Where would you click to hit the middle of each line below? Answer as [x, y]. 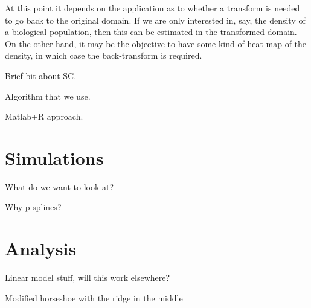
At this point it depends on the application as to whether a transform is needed [152, 8]
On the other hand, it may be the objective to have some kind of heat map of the [156, 43]
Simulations [54, 157]
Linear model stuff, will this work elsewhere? [88, 278]
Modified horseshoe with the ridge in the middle [94, 297]
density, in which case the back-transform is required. [104, 55]
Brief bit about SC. [41, 75]
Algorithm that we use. [48, 96]
